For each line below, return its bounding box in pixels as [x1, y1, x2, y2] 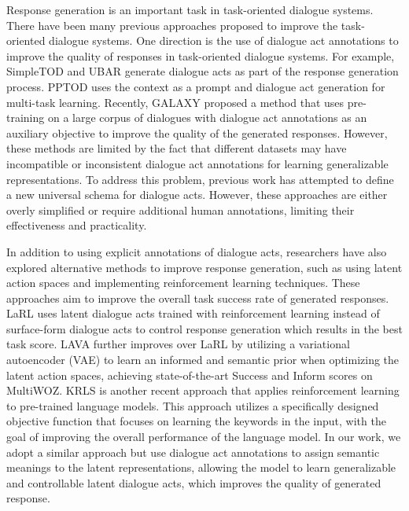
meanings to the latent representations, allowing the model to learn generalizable [6, 459, 396, 476]
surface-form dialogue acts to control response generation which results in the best [6, 320, 403, 336]
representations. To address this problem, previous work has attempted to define [6, 171, 394, 187]
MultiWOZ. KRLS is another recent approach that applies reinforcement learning [6, 382, 400, 399]
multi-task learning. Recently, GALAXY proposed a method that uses [6, 94, 345, 110]
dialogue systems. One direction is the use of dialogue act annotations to [49, 32, 399, 49]
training [6, 109, 45, 126]
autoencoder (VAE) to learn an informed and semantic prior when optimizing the [6, 351, 400, 368]
